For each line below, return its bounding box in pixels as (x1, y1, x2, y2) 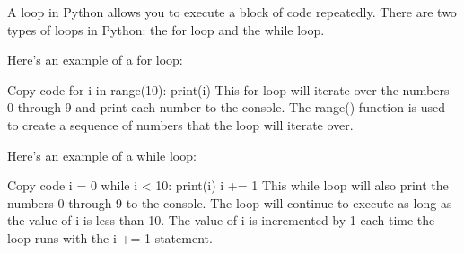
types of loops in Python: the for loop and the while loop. (7, 20, 325, 39)
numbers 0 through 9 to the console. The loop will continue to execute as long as (7, 193, 452, 212)
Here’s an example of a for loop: (7, 50, 183, 69)
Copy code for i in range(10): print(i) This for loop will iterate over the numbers (7, 80, 450, 99)
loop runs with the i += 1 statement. (7, 228, 213, 247)
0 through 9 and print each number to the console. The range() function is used (7, 98, 446, 117)
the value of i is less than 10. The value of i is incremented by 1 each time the (7, 211, 435, 230)
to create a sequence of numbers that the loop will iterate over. (7, 115, 354, 134)
